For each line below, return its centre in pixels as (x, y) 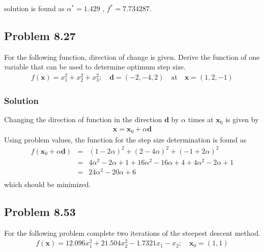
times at (201, 119)
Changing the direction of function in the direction (83, 119)
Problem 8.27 (40, 35)
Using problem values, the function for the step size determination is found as (125, 139)
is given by (242, 119)
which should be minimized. (48, 184)
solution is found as (34, 8)
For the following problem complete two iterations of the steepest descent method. (132, 232)
